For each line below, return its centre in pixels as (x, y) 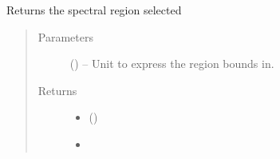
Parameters (65, 36)
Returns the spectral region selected (94, 10)
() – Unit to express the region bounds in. (172, 64)
